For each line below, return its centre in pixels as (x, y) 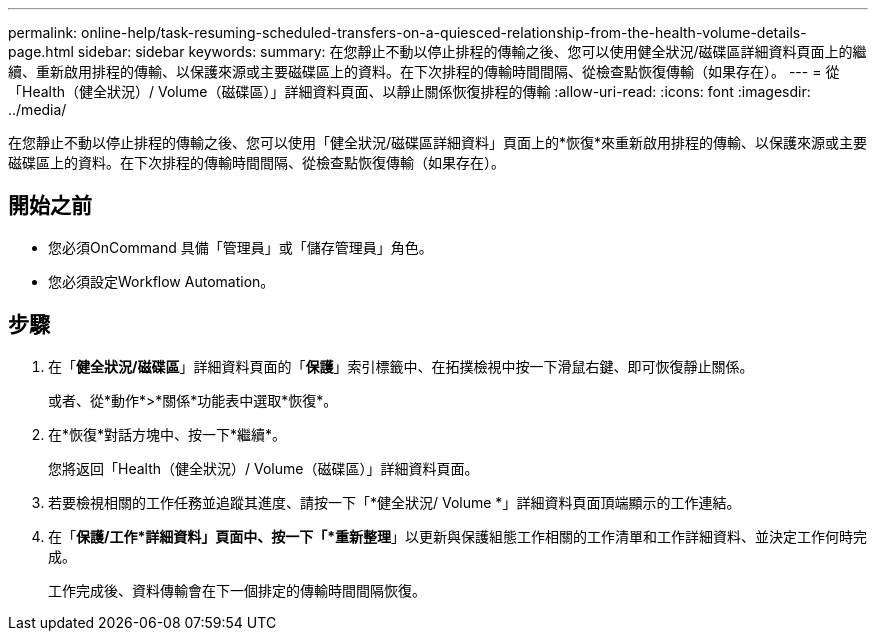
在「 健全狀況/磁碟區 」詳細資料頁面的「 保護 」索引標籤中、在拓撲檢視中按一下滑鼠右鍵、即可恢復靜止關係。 (401, 366)
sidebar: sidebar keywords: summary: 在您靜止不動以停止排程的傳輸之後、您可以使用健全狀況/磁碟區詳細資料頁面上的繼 (472, 51)
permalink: (43, 32)
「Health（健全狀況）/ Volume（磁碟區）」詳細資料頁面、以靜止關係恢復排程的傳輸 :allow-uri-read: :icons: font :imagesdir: (409, 91)
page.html (41, 51)
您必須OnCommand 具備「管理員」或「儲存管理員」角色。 (240, 247)
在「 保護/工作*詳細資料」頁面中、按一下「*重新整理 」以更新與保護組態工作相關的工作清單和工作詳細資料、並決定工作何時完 (458, 536)
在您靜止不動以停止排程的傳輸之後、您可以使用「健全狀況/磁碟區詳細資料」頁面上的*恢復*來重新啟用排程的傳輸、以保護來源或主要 (438, 142)
